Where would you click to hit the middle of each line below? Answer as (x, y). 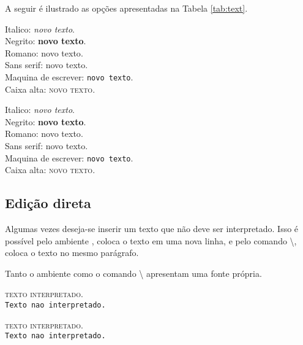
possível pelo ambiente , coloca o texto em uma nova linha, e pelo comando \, (151, 240)
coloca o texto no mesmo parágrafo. (72, 253)
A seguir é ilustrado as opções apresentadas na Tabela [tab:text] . (126, 8)
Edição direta (48, 203)
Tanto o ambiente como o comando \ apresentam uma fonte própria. (133, 273)
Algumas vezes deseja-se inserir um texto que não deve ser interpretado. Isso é (152, 229)
